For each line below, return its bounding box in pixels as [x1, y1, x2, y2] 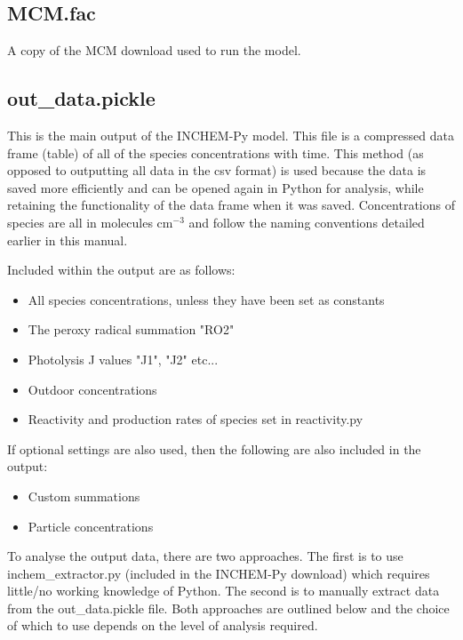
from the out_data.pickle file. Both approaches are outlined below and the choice [7, 598, 450, 617]
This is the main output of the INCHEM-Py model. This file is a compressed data [7, 126, 454, 144]
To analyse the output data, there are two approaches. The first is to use [7, 547, 403, 565]
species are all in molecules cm [7, 212, 173, 231]
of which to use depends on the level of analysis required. [7, 616, 318, 635]
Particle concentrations [28, 516, 154, 535]
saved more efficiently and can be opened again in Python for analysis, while [7, 178, 424, 196]
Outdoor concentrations [28, 380, 157, 398]
